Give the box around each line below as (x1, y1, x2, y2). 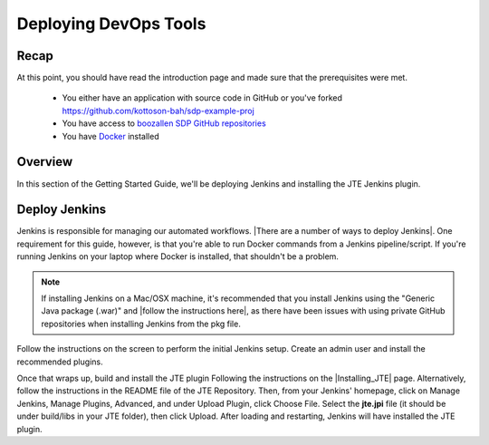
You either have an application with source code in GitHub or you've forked (62, 92, 343, 103)
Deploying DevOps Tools (16, 14, 206, 34)
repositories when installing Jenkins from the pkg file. (41, 318, 242, 329)
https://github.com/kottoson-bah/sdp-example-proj (62, 105, 255, 116)
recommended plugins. (16, 356, 103, 367)
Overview (16, 154, 73, 169)
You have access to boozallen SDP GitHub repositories (62, 118, 266, 129)
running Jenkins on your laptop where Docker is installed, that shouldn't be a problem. (16, 251, 340, 262)
